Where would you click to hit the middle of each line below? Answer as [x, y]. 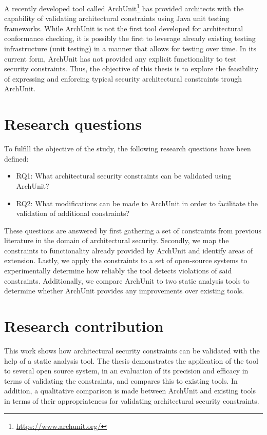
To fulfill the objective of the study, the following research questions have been [128, 149]
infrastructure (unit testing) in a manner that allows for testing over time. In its [130, 48]
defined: [16, 158]
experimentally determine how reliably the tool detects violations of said [118, 271]
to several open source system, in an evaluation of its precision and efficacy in [126, 371]
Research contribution [84, 326]
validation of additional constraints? [73, 213]
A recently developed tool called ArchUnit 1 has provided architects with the [124, 7]
